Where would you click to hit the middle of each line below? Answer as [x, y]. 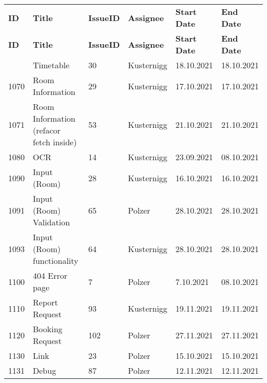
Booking [48, 329]
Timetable [51, 65]
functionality [56, 261]
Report [45, 302]
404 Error [50, 275]
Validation [52, 222]
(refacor [47, 130]
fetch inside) [55, 142]
